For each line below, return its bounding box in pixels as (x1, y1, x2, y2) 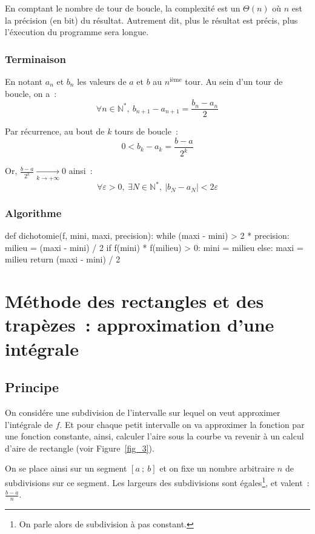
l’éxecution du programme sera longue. (5, 25, 149, 38)
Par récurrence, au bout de (5, 125, 105, 138)
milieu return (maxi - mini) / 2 (5, 253, 121, 265)
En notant (5, 75, 43, 87)
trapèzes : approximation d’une (5, 312, 274, 337)
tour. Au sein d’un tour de (185, 75, 283, 87)
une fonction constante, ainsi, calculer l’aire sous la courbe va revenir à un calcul (5, 430, 304, 442)
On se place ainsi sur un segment (5, 462, 127, 475)
